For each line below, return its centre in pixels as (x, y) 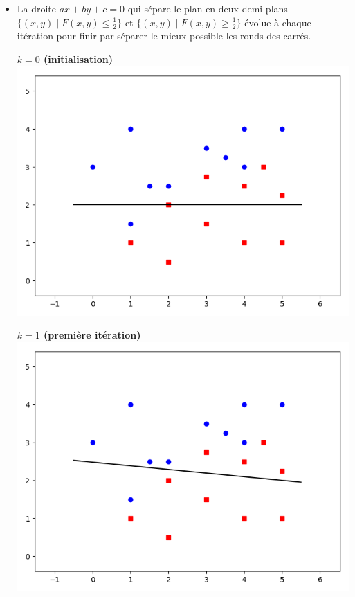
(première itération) (92, 335)
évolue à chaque (278, 22)
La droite (37, 8)
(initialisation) (78, 59)
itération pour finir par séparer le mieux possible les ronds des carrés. (164, 36)
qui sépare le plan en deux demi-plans (208, 8)
